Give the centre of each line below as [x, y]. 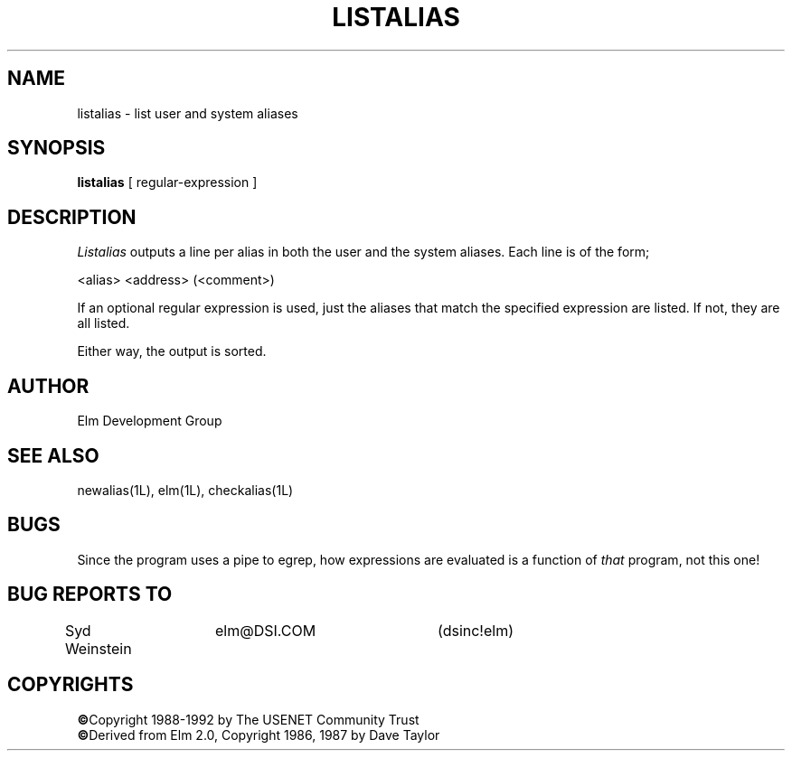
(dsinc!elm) [476, 630]
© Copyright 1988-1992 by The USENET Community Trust [248, 719]
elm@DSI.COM [266, 630]
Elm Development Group [150, 421]
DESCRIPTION [72, 217]
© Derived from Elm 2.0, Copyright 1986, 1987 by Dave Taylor [259, 735]
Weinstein [98, 648]
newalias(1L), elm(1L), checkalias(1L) [185, 490]
